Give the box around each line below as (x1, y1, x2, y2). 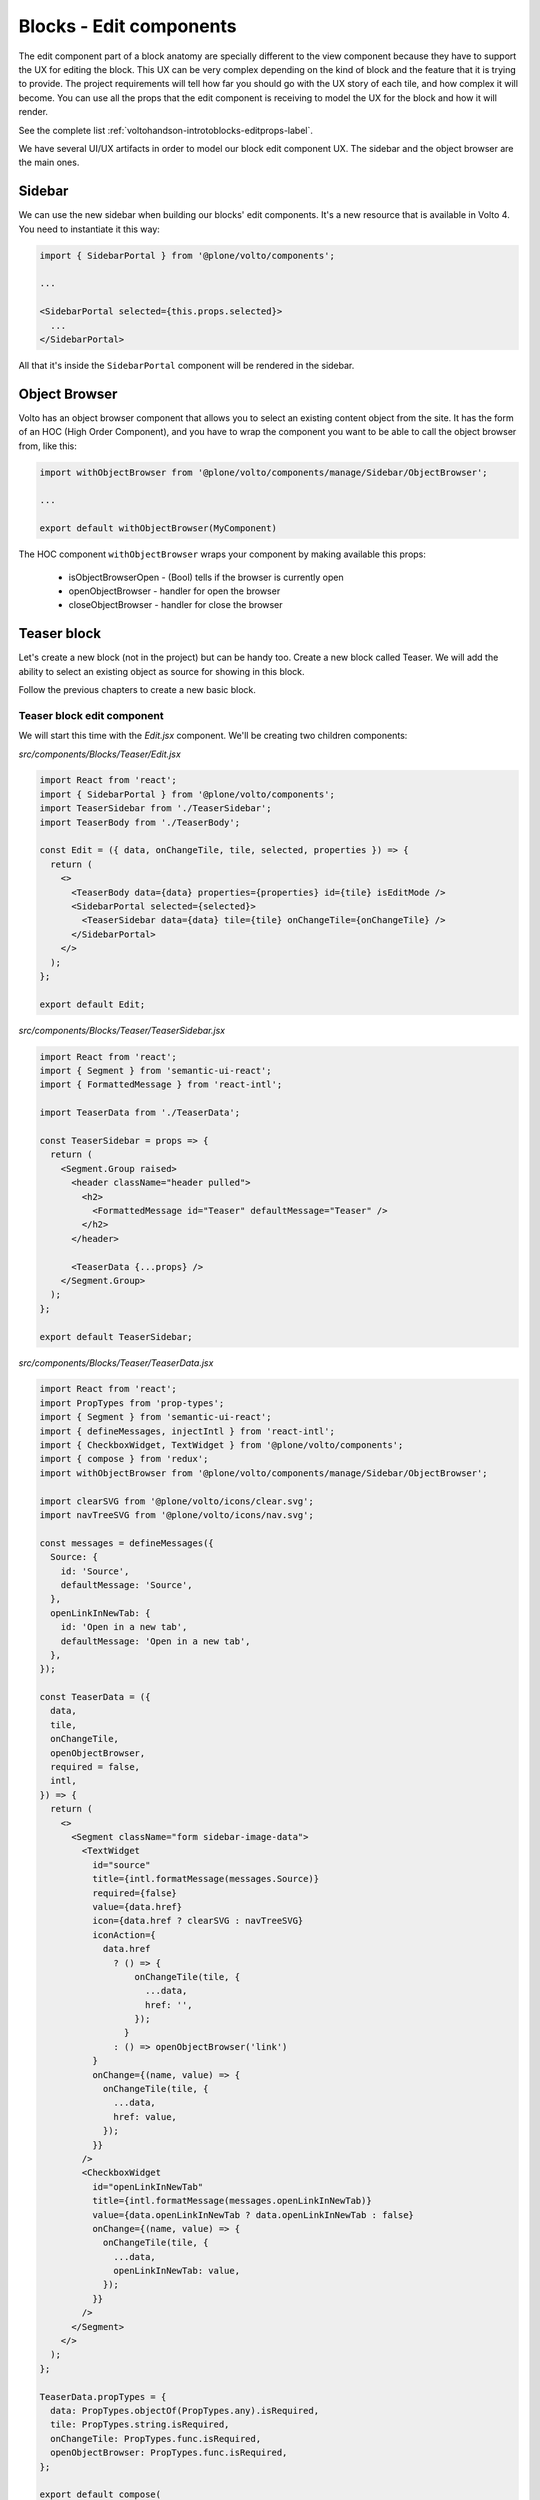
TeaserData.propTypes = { (39, 2391, 167, 2402)
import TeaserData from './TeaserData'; (39, 1107, 240, 1119)
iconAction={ (91, 1929, 157, 1940)
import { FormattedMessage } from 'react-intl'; (39, 1079, 283, 1090)
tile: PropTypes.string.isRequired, (50, 2419, 230, 2430)
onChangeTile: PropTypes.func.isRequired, (50, 2433, 262, 2444)
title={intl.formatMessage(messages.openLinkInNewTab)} (91, 2195, 372, 2207)
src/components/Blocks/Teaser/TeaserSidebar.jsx (18, 1024, 225, 1036)
